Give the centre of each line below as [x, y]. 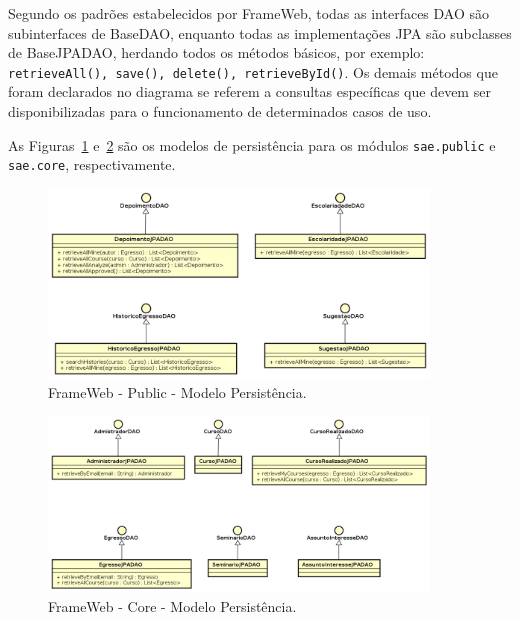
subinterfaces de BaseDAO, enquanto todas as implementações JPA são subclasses [260, 32]
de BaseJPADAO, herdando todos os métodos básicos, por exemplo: [216, 52]
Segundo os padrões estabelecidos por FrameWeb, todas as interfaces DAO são [249, 13]
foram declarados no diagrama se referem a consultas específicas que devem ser [249, 91]
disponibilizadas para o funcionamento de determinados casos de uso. [220, 111]
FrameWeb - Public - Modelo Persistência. [177, 391]
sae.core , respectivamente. [92, 164]
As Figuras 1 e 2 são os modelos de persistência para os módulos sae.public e [252, 144]
